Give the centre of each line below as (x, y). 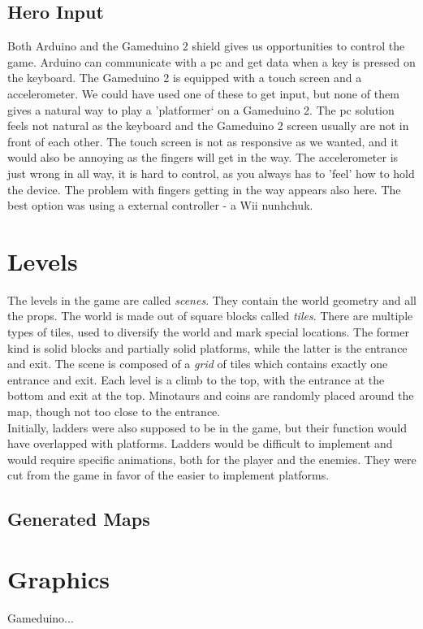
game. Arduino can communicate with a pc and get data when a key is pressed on (211, 61)
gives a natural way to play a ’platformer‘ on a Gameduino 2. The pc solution (201, 109)
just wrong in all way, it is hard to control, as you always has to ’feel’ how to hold (211, 173)
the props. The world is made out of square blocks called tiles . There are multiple (210, 316)
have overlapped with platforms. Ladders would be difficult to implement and (200, 443)
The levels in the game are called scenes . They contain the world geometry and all (212, 299)
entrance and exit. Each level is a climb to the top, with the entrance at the (196, 379)
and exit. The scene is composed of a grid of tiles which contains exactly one (198, 364)
